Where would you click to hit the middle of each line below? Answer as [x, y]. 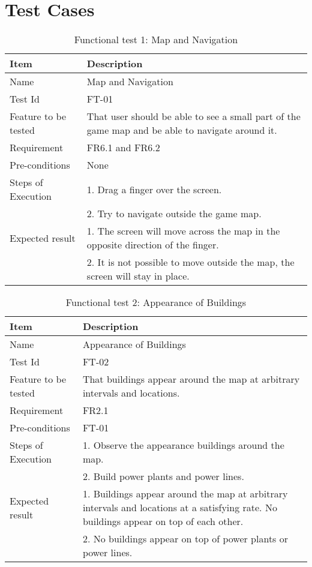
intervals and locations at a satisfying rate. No [180, 508]
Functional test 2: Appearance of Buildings [156, 302]
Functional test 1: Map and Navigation [156, 40]
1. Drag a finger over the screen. [154, 189]
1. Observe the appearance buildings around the [183, 445]
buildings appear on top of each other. [163, 521]
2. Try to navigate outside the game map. [174, 214]
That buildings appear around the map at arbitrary [191, 379]
